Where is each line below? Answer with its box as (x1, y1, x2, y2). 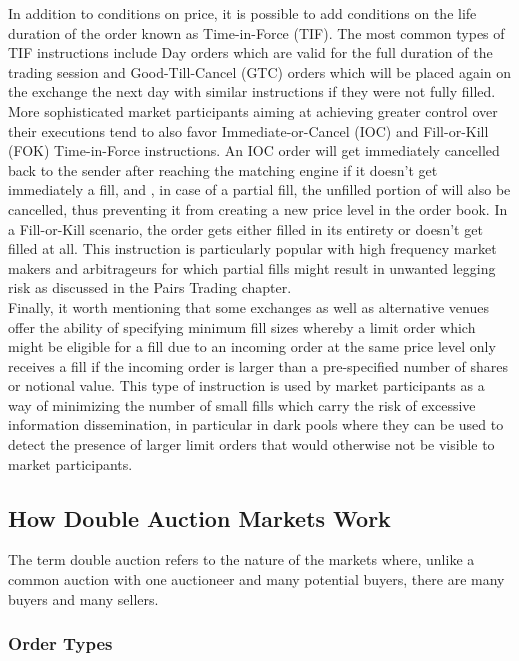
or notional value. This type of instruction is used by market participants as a (8, 375, 485, 396)
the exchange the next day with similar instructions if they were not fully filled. (8, 81, 496, 102)
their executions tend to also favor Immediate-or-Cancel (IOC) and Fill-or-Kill (8, 120, 489, 141)
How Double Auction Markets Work (8, 502, 391, 533)
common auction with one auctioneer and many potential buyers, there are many (8, 569, 505, 590)
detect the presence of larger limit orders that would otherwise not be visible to (8, 434, 495, 455)
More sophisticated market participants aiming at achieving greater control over (8, 100, 498, 121)
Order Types (8, 631, 113, 656)
